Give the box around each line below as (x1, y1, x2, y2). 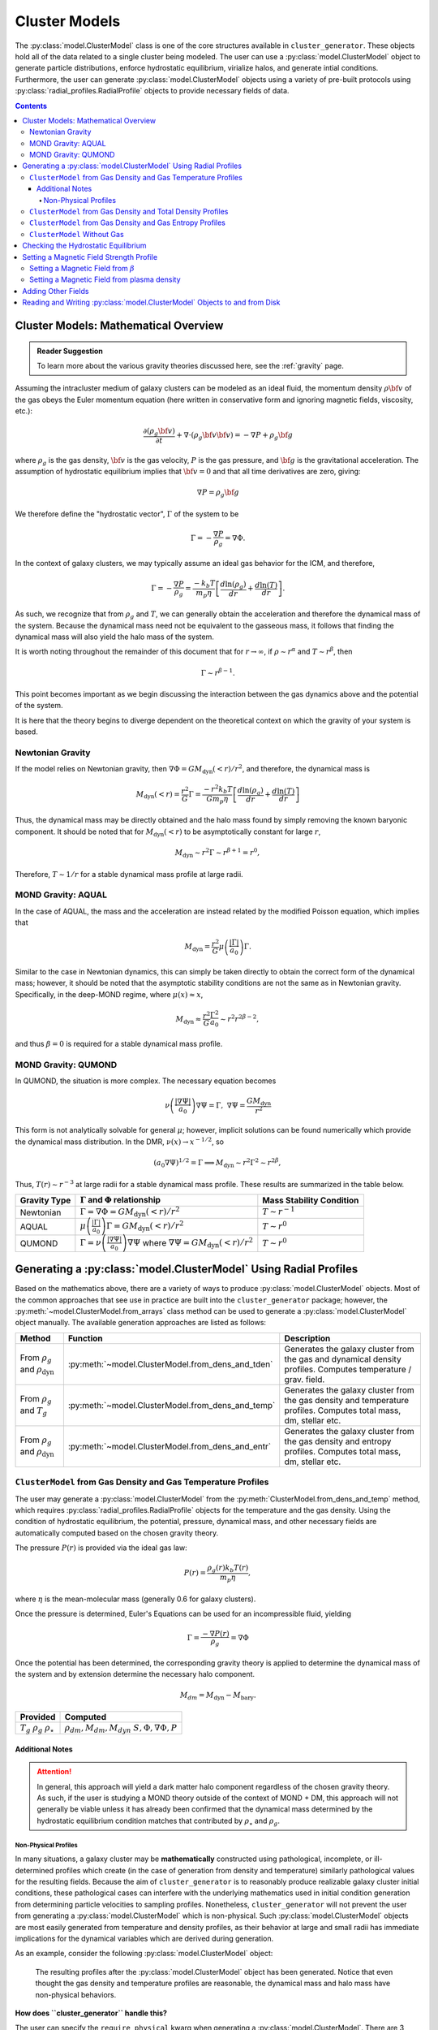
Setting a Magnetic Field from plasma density (29, 274, 182, 284)
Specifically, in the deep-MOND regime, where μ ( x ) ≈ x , (15, 989, 204, 999)
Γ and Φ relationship (79, 1194, 161, 1205)
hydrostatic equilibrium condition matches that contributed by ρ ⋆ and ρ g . (36, 1816, 280, 1827)
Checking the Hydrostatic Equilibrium (22, 240, 147, 251)
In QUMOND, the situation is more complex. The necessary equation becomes (15, 1076, 277, 1086)
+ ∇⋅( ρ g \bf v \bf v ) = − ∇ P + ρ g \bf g (175, 430, 294, 442)
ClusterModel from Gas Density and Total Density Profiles (29, 207, 229, 217)
